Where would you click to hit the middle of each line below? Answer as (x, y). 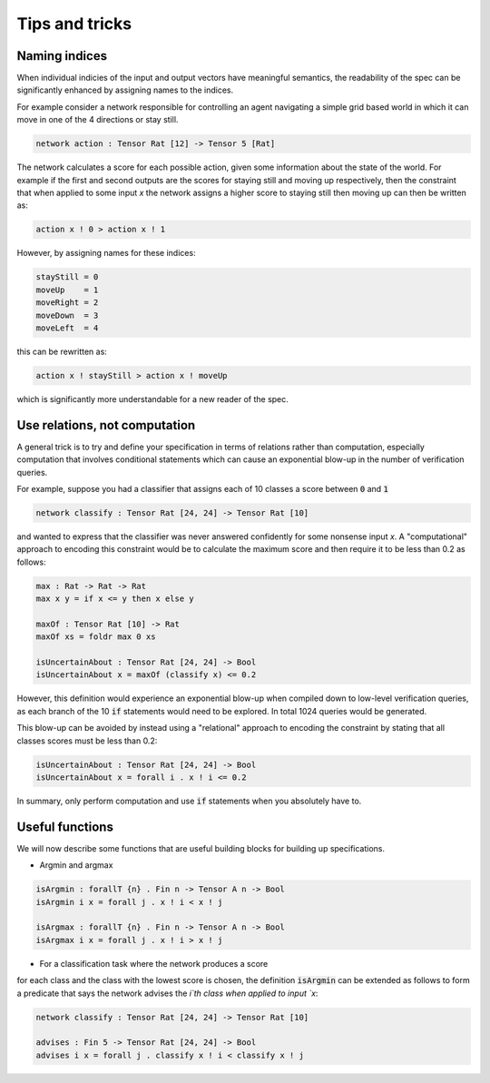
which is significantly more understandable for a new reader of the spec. (153, 399)
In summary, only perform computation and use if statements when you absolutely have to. (189, 801)
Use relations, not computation (106, 425)
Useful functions (65, 827)
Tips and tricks (74, 24)
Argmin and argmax (76, 865)
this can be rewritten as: (62, 351)
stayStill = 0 (67, 277)
